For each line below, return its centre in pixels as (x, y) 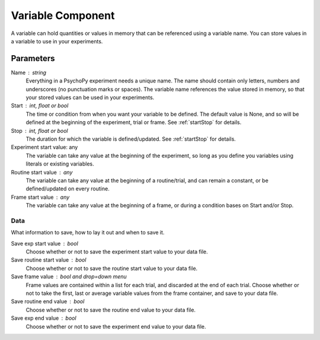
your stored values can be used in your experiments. (90, 97)
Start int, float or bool (40, 106)
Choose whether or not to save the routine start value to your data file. (112, 268)
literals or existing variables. (60, 164)
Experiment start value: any (44, 147)
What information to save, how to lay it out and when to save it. (88, 233)
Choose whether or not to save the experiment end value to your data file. (116, 326)
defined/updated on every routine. (68, 189)
